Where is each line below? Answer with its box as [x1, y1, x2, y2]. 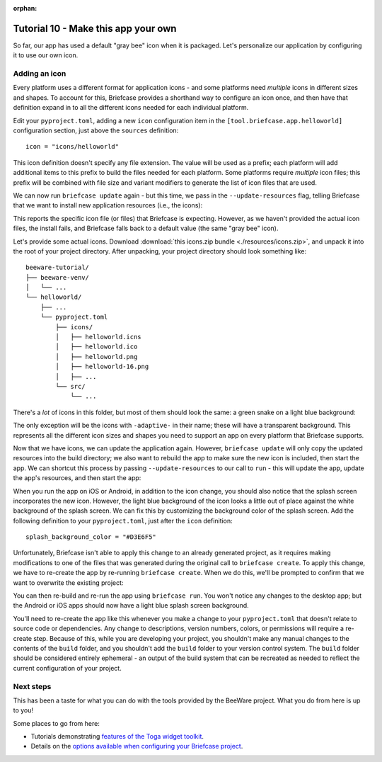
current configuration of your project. [13, 664, 122, 672]
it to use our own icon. [13, 51, 79, 59]
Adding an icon [13, 69, 66, 79]
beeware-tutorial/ [25, 263, 90, 272]
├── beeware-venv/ [25, 273, 90, 281]
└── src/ [55, 382, 86, 390]
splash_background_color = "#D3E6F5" [25, 533, 157, 541]
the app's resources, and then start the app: [13, 474, 141, 482]
